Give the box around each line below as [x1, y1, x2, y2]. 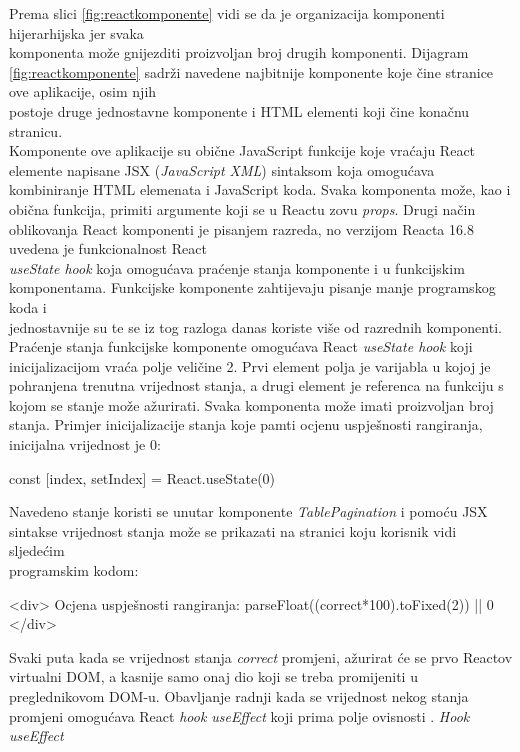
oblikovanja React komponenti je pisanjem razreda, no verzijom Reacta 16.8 [9, 218, 474, 239]
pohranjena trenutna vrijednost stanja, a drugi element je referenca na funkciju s [9, 375, 504, 396]
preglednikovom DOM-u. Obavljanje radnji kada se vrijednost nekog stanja [9, 686, 469, 706]
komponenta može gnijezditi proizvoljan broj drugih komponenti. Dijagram [9, 42, 469, 63]
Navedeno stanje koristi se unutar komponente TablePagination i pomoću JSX [9, 501, 488, 522]
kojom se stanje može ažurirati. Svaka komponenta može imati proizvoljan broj [9, 394, 494, 415]
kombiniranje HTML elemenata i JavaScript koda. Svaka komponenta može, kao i [9, 179, 511, 200]
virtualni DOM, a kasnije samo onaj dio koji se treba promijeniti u [9, 666, 418, 687]
